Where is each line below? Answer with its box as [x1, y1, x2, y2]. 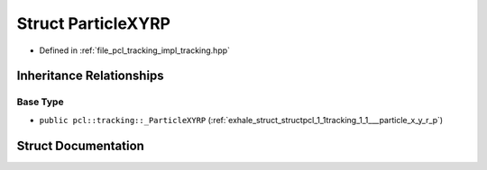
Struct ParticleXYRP [16, 13, 171, 33]
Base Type [16, 95, 64, 108]
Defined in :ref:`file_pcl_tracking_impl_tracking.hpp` [39, 45, 230, 56]
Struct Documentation [16, 138, 144, 153]
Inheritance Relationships [16, 68, 164, 84]
